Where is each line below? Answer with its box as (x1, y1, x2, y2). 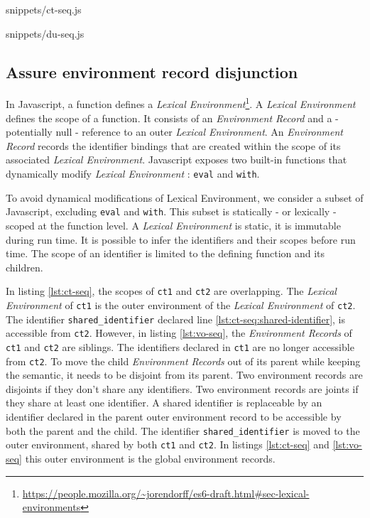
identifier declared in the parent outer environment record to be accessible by (6, 409, 342, 424)
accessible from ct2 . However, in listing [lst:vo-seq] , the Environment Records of (6, 325, 352, 340)
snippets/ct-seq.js (6, 2, 82, 16)
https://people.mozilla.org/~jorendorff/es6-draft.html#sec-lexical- (22, 485, 310, 500)
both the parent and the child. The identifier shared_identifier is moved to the (6, 423, 360, 438)
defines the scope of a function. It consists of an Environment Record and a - (6, 110, 339, 125)
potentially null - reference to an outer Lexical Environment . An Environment (6, 124, 344, 139)
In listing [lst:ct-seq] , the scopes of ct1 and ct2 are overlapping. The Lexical (6, 284, 337, 298)
